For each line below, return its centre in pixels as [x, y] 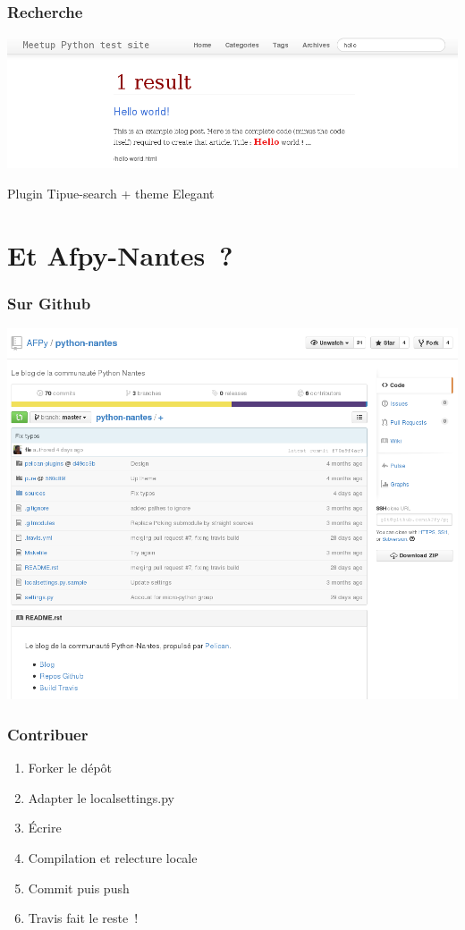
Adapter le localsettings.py [101, 797]
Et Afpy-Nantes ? [120, 254]
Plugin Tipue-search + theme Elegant [111, 193]
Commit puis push [79, 888]
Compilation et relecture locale [113, 857]
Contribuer [48, 734]
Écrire [45, 828]
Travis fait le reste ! [83, 918]
